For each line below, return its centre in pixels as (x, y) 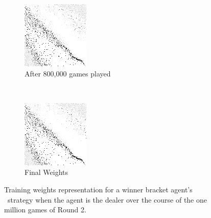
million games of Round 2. (45, 210)
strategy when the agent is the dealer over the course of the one (107, 199)
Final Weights (46, 172)
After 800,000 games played (68, 73)
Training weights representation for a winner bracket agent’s (98, 189)
